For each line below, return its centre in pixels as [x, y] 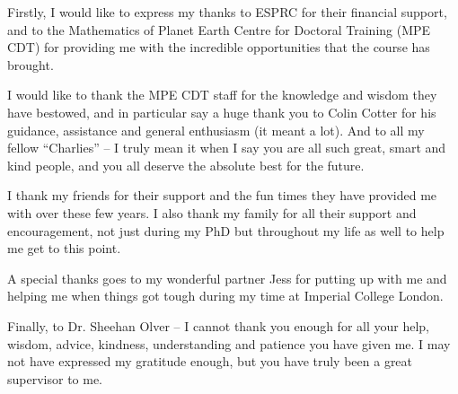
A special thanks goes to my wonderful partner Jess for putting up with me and [227, 278]
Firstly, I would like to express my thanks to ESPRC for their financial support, [227, 12]
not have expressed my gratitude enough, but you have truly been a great [210, 361]
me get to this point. [64, 248]
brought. [31, 64]
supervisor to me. [55, 378]
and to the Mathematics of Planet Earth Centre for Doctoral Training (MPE [219, 29]
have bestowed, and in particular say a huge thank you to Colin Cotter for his [222, 112]
